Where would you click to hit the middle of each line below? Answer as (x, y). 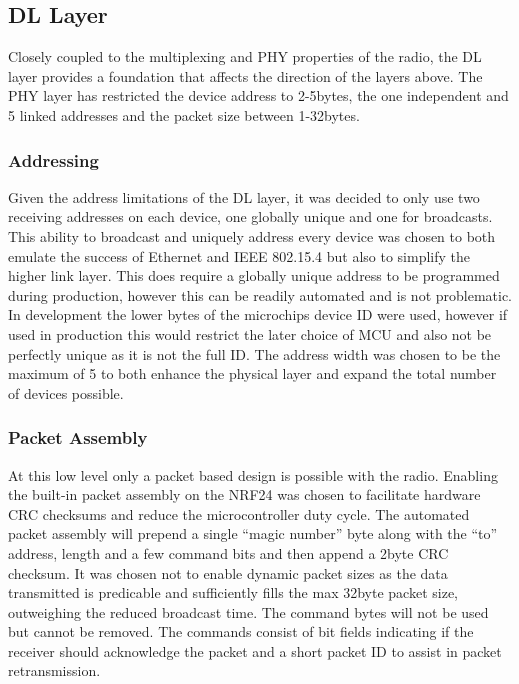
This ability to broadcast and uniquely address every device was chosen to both (252, 235)
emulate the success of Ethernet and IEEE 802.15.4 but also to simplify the (239, 255)
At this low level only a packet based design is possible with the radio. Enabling (253, 474)
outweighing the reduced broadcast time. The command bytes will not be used (248, 611)
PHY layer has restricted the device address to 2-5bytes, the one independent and (258, 95)
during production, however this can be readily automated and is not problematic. (260, 294)
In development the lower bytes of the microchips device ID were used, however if (258, 314)
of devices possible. (66, 392)
